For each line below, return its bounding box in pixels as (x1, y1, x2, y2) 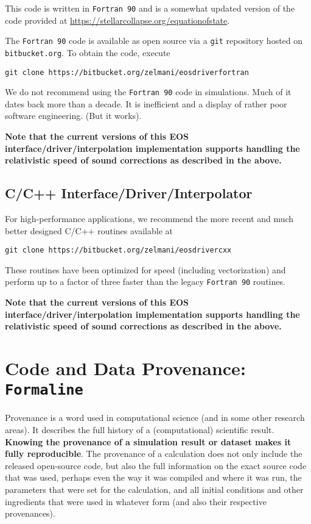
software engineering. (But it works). (5, 109, 142, 122)
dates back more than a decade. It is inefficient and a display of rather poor (5, 97, 287, 110)
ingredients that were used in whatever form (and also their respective (5, 495, 267, 508)
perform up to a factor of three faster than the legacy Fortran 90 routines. (5, 275, 285, 288)
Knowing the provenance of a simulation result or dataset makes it (5, 435, 292, 448)
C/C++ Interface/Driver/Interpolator (5, 184, 253, 203)
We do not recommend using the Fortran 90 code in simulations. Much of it (5, 85, 292, 98)
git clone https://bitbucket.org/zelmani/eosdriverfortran (5, 68, 249, 77)
